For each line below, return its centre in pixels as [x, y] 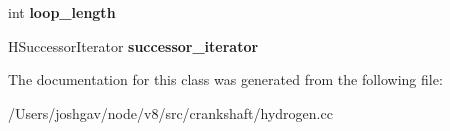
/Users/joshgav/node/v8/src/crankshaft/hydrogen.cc [170, 112]
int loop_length [62, 12]
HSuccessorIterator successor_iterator [133, 45]
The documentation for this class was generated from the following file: [225, 79]
